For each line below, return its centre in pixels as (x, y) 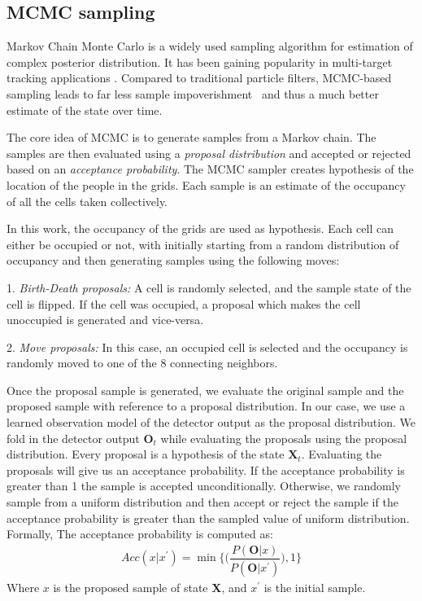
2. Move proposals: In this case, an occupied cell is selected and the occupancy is (207, 347)
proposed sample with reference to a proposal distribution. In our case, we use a (206, 406)
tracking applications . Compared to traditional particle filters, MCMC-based (199, 78)
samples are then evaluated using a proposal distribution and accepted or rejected (209, 153)
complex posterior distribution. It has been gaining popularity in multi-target (200, 61)
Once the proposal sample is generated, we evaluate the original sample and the (205, 390)
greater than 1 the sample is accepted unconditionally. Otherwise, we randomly (204, 486)
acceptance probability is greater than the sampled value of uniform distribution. (208, 518)
